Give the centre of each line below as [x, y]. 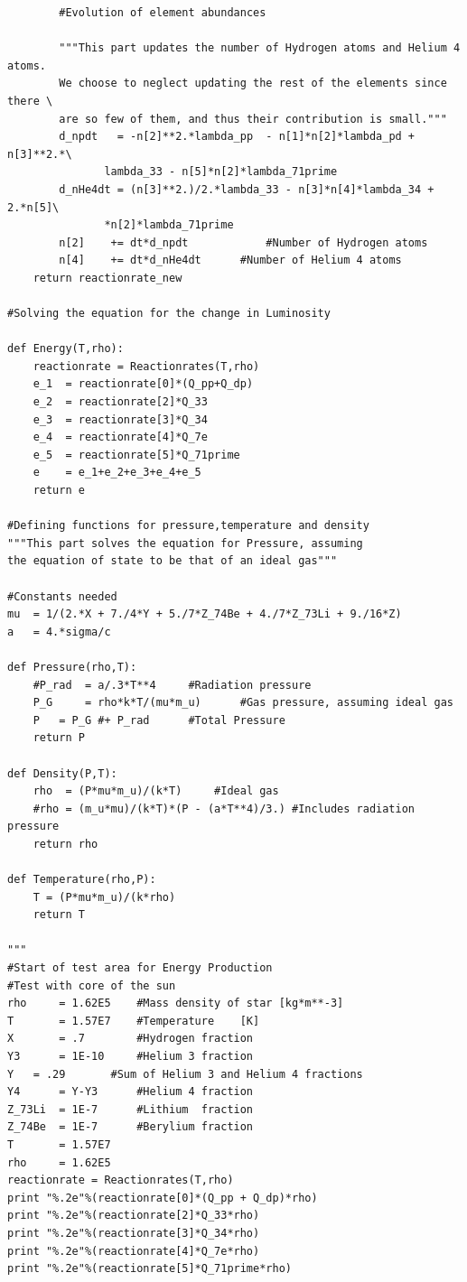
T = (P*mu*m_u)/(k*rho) [104, 897]
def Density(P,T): [62, 773]
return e [59, 491]
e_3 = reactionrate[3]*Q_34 [120, 419]
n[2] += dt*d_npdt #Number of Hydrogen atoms [243, 242]
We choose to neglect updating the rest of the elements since [253, 84]
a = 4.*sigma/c [59, 632]
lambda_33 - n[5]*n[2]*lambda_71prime [221, 172]
